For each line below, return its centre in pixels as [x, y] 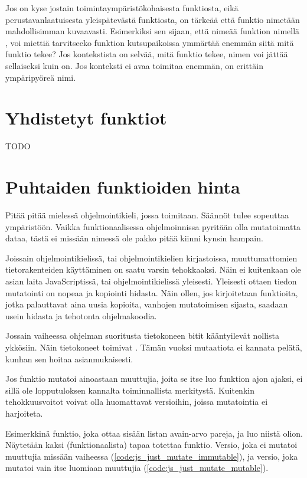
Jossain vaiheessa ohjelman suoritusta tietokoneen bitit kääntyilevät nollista [142, 335]
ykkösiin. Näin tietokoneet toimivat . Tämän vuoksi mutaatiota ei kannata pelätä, [154, 347]
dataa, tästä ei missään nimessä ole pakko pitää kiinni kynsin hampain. [134, 238]
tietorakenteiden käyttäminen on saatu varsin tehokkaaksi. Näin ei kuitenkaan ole [153, 269]
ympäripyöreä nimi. [41, 77]
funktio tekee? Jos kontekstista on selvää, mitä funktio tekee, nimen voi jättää [147, 54]
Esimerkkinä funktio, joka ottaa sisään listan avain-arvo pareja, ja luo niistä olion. [154, 433]
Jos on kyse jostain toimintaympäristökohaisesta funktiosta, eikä [122, 8]
